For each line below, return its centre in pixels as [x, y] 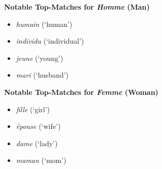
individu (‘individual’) [50, 41]
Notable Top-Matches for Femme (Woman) [81, 92]
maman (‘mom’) [41, 160]
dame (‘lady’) [37, 143]
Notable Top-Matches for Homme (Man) [77, 7]
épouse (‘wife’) [38, 126]
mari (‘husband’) [42, 75]
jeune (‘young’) [40, 58]
